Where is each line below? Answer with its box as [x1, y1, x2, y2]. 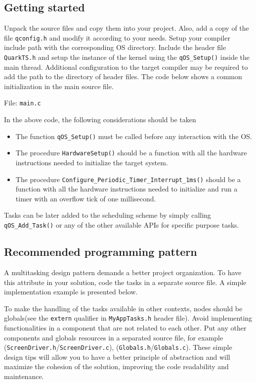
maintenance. [4, 371, 44, 381]
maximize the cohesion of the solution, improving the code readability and [4, 361, 229, 372]
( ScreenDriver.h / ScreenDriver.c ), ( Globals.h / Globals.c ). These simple [4, 342, 232, 352]
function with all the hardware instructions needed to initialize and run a [15, 184, 238, 194]
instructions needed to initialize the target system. [15, 157, 168, 168]
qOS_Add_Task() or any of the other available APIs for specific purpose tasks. [4, 220, 239, 230]
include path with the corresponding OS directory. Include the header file [4, 42, 226, 52]
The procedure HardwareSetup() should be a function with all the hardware [15, 147, 247, 158]
